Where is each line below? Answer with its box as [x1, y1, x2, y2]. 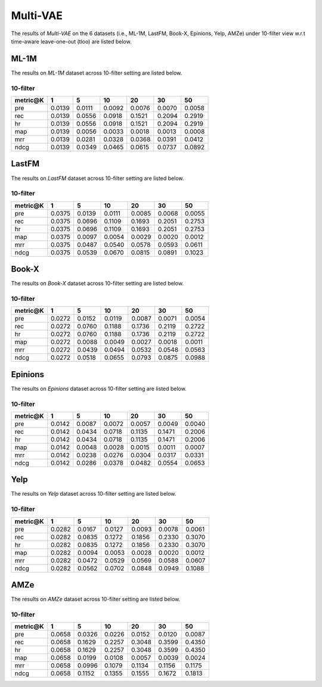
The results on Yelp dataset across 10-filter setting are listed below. [11, 490, 177, 498]
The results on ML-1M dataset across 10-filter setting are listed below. [11, 69, 182, 76]
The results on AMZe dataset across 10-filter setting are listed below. [11, 596, 181, 603]
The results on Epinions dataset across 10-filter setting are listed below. [11, 385, 187, 392]
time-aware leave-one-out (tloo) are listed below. [11, 38, 132, 45]
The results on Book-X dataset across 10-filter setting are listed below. [11, 280, 184, 287]
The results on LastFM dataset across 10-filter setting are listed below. [11, 175, 184, 182]
